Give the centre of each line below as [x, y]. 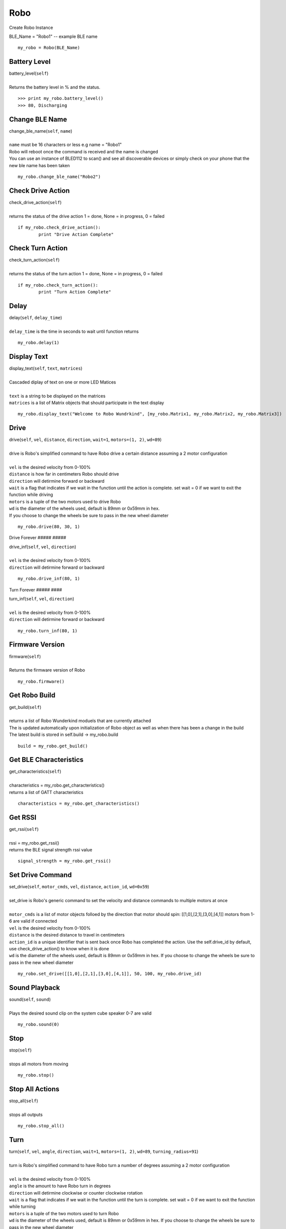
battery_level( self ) [29, 73]
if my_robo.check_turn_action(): [58, 285]
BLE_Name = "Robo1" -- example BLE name [53, 36]
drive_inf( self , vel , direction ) [43, 547]
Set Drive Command [41, 875]
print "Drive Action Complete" [76, 234]
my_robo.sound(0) [39, 1024]
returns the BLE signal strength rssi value [51, 850]
